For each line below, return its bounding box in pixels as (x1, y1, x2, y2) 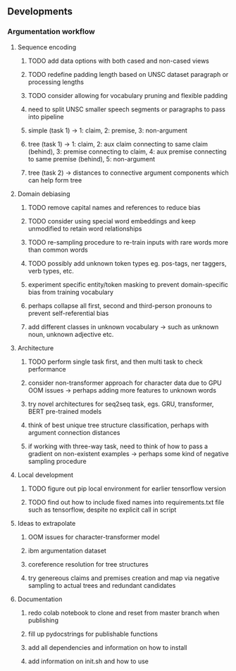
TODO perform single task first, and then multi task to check (27, 357, 203, 366)
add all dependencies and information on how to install (27, 643, 187, 651)
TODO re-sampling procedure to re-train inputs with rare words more (27, 238, 229, 246)
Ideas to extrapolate (17, 519, 76, 527)
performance (27, 364, 67, 373)
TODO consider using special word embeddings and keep (27, 216, 196, 225)
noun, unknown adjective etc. (27, 330, 114, 338)
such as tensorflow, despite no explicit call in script (27, 505, 177, 514)
